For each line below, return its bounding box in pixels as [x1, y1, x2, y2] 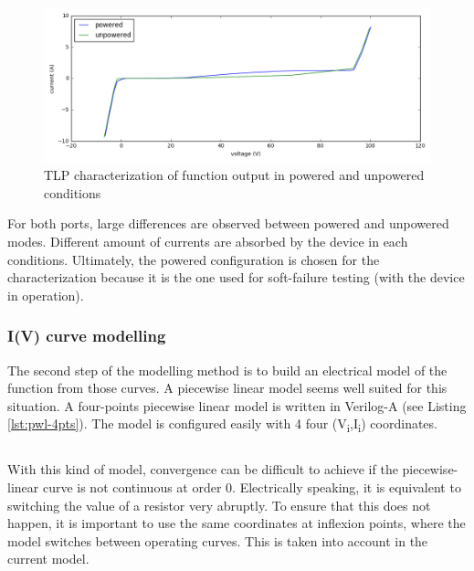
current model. [7, 549, 90, 568]
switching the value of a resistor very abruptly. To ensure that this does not [7, 495, 431, 514]
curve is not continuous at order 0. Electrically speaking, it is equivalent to [42, 478, 461, 497]
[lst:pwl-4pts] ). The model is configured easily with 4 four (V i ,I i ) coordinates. [7, 414, 437, 436]
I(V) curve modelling [7, 324, 166, 347]
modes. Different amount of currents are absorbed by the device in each [7, 231, 408, 250]
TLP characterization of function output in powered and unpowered [44, 165, 425, 185]
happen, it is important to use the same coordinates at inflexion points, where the [7, 513, 466, 533]
